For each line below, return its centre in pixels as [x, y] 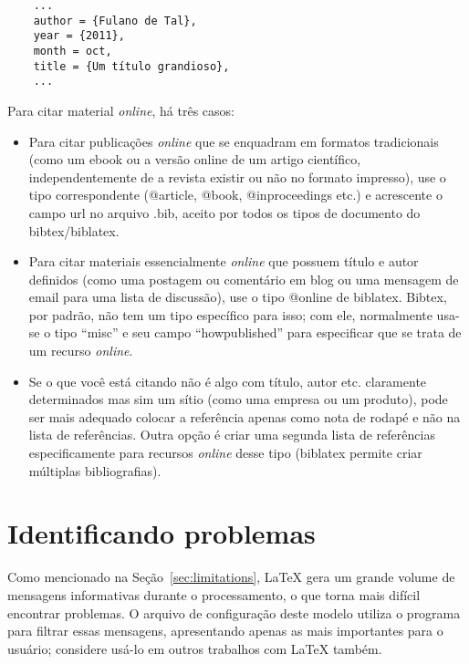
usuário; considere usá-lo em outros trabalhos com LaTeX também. [195, 648]
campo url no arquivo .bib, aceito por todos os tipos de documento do [224, 212]
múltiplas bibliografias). [95, 470]
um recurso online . [81, 351]
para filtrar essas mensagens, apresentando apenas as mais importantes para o [225, 631]
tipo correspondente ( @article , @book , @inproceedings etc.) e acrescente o [235, 195]
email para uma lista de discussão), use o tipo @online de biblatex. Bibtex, [238, 297]
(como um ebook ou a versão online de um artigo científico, [195, 159]
